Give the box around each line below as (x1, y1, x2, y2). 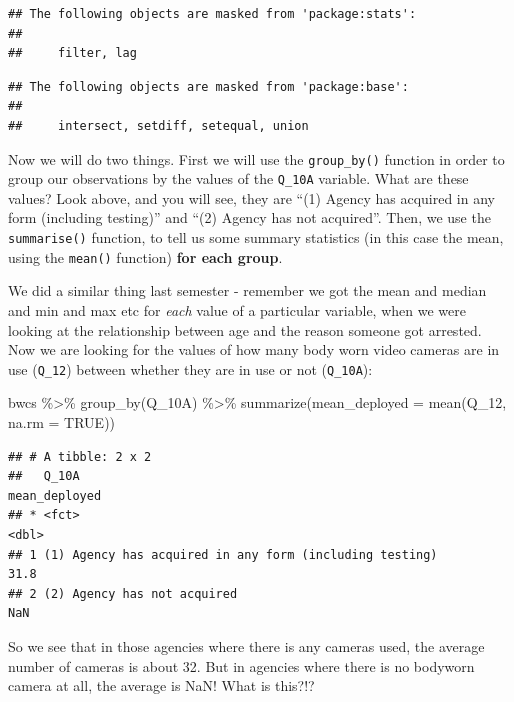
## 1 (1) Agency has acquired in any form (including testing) (8, 547, 438, 562)
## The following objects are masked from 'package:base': (8, 79, 409, 94)
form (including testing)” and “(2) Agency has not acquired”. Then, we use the (8, 207, 491, 228)
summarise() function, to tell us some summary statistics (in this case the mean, (8, 227, 504, 248)
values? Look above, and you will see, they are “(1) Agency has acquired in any (8, 187, 495, 208)
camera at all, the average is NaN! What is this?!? (8, 675, 315, 696)
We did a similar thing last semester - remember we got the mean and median (8, 280, 487, 301)
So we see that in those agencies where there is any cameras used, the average (8, 635, 485, 656)
